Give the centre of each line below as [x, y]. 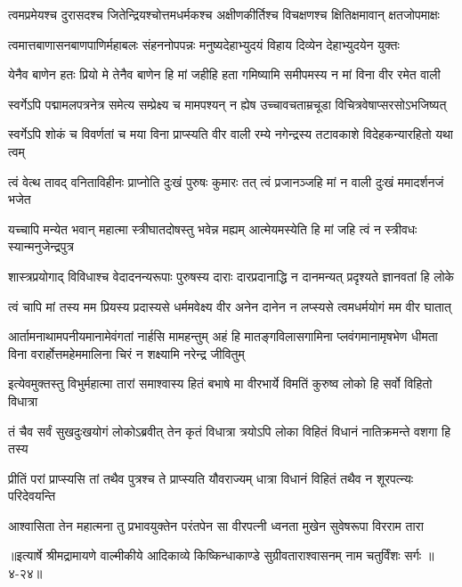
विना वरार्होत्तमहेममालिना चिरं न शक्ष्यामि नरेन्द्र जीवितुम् [126, 353]
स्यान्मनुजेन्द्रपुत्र [41, 246]
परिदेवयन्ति [32, 496]
